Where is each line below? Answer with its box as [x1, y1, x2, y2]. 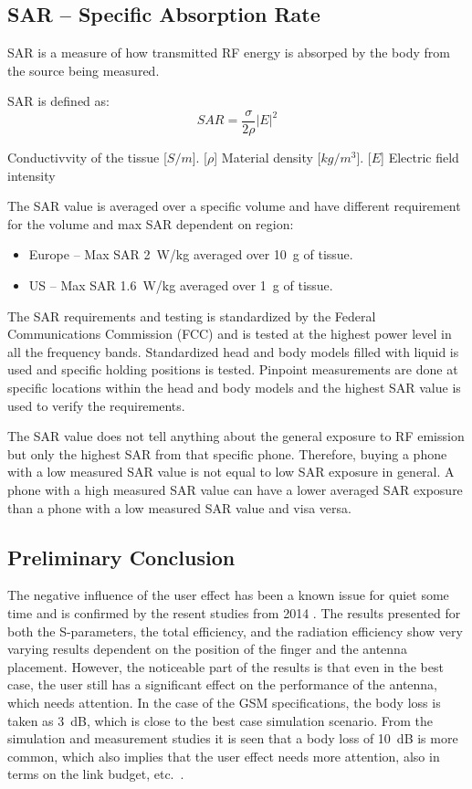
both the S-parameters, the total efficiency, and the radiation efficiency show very [7, 621, 463, 640]
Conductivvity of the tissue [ [7, 148, 167, 167]
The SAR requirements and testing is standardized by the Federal [7, 306, 376, 325]
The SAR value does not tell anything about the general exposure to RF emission [7, 426, 465, 446]
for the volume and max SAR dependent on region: [7, 214, 294, 233]
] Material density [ [214, 148, 321, 167]
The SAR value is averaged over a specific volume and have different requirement [7, 196, 461, 216]
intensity [7, 165, 56, 184]
